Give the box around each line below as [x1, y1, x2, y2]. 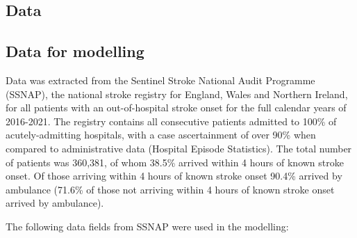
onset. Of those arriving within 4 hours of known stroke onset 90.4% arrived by [6, 168, 342, 183]
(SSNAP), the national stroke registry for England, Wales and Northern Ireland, [6, 86, 348, 101]
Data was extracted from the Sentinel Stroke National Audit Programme [6, 72, 315, 87]
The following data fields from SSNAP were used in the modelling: [6, 219, 289, 233]
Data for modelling [6, 40, 144, 62]
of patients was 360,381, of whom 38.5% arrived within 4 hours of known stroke [6, 154, 344, 169]
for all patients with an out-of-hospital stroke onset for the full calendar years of [6, 100, 347, 115]
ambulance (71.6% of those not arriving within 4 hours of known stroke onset [6, 182, 335, 196]
